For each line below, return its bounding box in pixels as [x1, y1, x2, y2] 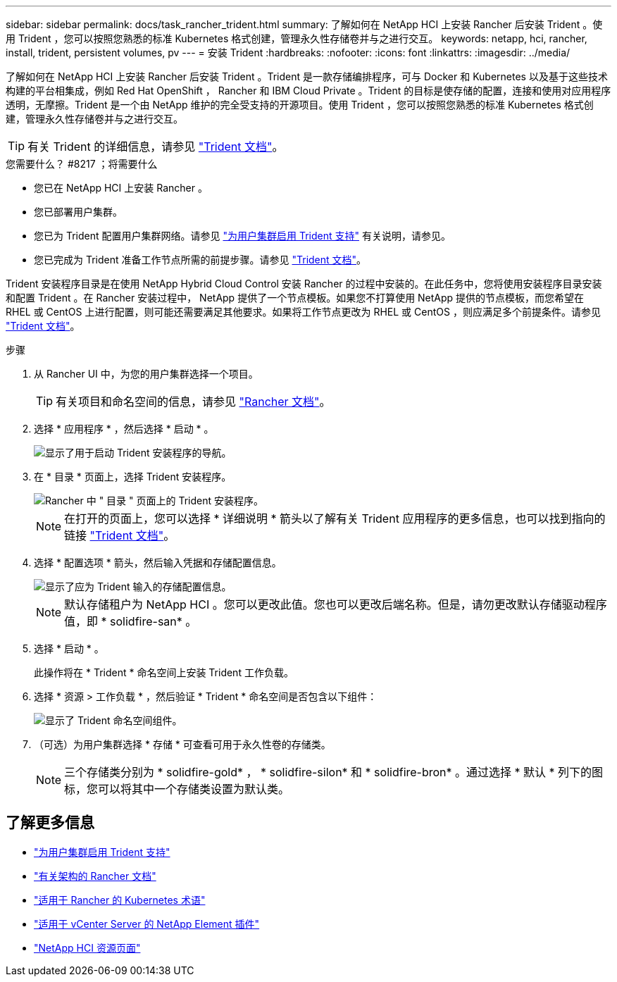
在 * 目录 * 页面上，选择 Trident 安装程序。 [34, 471, 232, 483]
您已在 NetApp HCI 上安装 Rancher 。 [34, 182, 208, 194]
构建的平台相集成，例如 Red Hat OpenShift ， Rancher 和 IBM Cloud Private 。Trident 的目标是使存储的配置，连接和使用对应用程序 [6, 85, 611, 97]
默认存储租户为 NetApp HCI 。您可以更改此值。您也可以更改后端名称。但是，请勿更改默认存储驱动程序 [64, 597, 607, 611]
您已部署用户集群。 [34, 206, 123, 218]
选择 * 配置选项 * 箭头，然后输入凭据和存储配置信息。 [34, 557, 282, 568]
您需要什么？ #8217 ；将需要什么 [6, 158, 158, 170]
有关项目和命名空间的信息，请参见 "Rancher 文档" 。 [56, 394, 331, 409]
